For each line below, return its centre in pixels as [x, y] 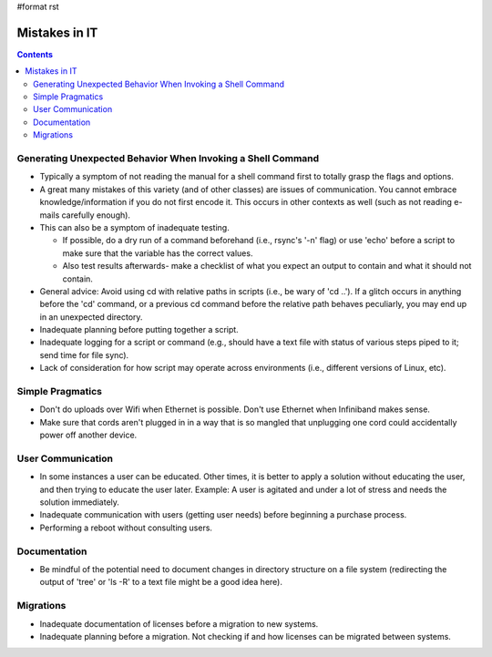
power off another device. [88, 435]
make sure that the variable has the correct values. [158, 253]
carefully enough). [96, 215]
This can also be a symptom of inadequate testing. [134, 227]
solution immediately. [80, 502]
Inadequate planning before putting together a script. [139, 330]
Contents [35, 54]
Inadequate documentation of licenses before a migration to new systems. [179, 623]
